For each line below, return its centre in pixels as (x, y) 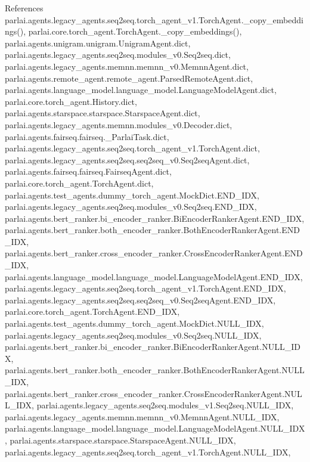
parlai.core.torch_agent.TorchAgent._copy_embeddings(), (135, 31)
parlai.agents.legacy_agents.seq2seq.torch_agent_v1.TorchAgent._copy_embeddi (154, 19)
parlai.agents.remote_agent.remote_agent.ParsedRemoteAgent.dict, (129, 78)
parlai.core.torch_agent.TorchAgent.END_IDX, (92, 311)
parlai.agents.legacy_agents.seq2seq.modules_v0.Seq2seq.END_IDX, (131, 207)
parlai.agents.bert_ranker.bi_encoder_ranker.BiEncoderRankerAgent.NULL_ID (153, 347)
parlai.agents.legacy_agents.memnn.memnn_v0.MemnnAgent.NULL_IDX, (142, 416)
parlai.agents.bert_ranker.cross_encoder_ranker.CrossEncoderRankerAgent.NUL (154, 393)
